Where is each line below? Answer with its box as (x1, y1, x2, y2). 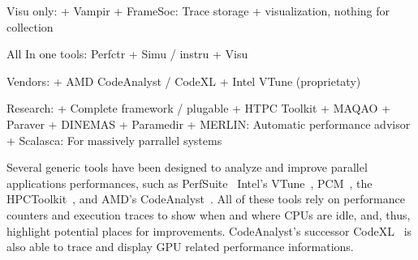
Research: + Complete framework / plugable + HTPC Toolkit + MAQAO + (6, 100, 391, 117)
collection (6, 18, 54, 35)
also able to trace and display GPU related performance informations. (6, 238, 354, 255)
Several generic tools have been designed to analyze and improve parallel (6, 159, 368, 176)
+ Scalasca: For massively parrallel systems (6, 131, 222, 148)
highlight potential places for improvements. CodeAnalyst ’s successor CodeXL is (6, 222, 412, 239)
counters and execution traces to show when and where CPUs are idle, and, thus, (6, 206, 411, 223)
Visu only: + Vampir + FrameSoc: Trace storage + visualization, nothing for (6, 2, 390, 19)
